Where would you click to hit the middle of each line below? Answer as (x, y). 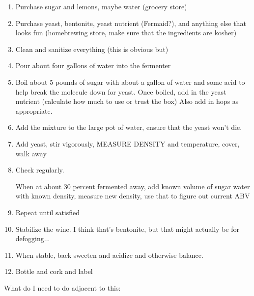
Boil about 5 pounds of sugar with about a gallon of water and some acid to (130, 82)
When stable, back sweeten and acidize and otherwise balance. (109, 255)
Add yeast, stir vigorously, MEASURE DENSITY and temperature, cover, (127, 143)
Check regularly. (40, 170)
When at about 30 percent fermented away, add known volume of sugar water (133, 186)
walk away (31, 153)
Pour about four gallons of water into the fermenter (93, 65)
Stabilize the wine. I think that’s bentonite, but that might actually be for (127, 229)
